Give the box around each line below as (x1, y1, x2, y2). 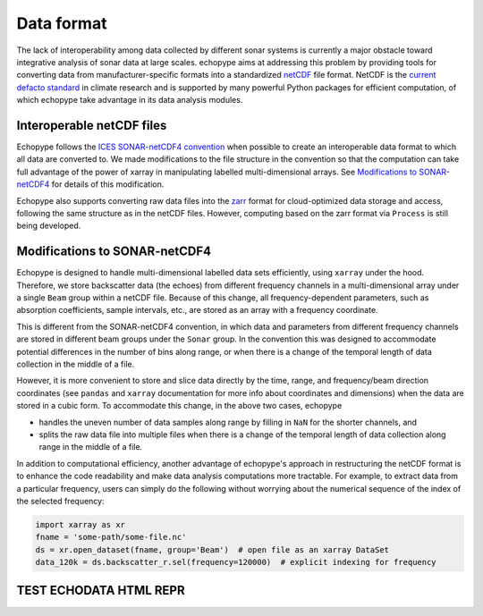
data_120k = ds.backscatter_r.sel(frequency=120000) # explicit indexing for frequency (35, 557, 437, 568)
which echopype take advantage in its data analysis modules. (16, 95, 243, 105)
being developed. (16, 220, 81, 232)
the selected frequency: (16, 495, 105, 506)
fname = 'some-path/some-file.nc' (35, 532, 187, 543)
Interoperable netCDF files (16, 117, 167, 133)
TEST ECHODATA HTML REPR (16, 583, 185, 598)
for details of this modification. (51, 179, 165, 190)
